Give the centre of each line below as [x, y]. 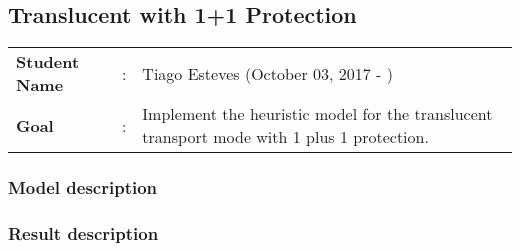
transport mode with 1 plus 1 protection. [285, 137]
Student [48, 62]
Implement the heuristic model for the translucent [317, 114]
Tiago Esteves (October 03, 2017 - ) [267, 73]
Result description [83, 232]
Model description [83, 187]
